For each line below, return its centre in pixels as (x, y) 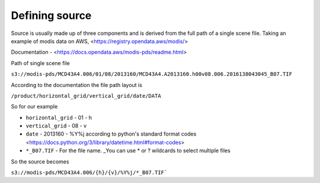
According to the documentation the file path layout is (76, 85)
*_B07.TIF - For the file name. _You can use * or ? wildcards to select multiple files (128, 150)
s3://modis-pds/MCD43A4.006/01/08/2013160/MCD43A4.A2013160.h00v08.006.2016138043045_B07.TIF (152, 74)
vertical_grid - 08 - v (56, 126)
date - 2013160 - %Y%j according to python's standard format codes (111, 134)
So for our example (34, 107)
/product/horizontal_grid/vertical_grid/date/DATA (86, 96)
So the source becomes (40, 161)
